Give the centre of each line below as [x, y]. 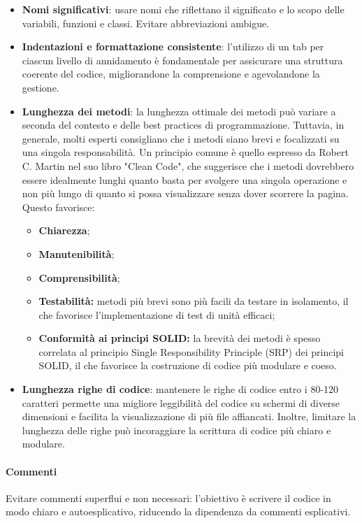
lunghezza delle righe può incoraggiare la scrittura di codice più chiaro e [176, 430]
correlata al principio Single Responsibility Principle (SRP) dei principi [191, 351]
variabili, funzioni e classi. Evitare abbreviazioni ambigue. [146, 23]
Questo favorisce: [58, 207]
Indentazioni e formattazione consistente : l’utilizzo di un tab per [173, 46]
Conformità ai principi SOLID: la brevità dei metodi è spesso [180, 338]
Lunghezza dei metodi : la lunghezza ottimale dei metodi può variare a [179, 111]
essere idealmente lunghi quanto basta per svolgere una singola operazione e [184, 179]
